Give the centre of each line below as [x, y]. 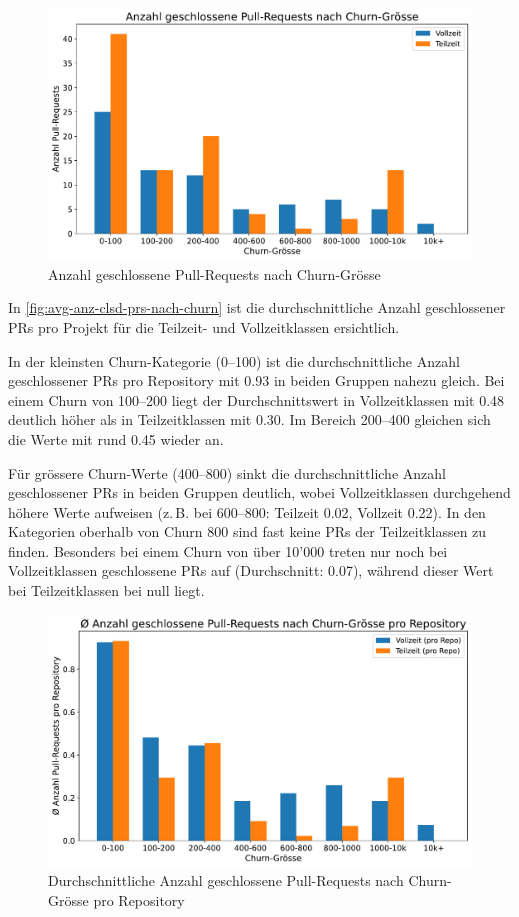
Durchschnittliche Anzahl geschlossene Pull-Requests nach [226, 880]
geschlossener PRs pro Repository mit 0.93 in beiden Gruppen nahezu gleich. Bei [256, 380]
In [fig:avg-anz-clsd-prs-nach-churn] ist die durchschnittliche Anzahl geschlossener [257, 307]
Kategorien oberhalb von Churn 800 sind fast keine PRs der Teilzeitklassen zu [247, 531]
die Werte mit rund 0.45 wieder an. [116, 438]
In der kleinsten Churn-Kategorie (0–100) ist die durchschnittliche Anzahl [234, 360]
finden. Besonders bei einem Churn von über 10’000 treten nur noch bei [228, 550]
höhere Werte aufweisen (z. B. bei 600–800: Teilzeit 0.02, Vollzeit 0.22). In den [247, 511]
